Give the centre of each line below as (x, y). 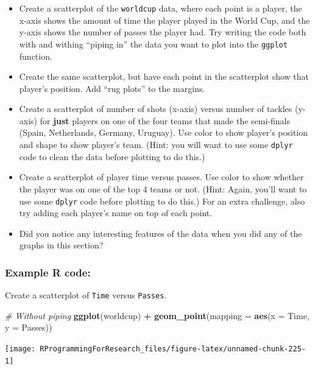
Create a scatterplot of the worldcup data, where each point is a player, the (161, 8)
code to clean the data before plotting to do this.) (112, 156)
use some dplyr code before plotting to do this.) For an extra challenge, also (162, 201)
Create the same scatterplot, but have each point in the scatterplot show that (164, 76)
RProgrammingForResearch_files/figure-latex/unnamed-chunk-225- (173, 349)
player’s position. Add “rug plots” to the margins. (112, 88)
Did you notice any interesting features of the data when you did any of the (161, 233)
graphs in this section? (61, 245)
